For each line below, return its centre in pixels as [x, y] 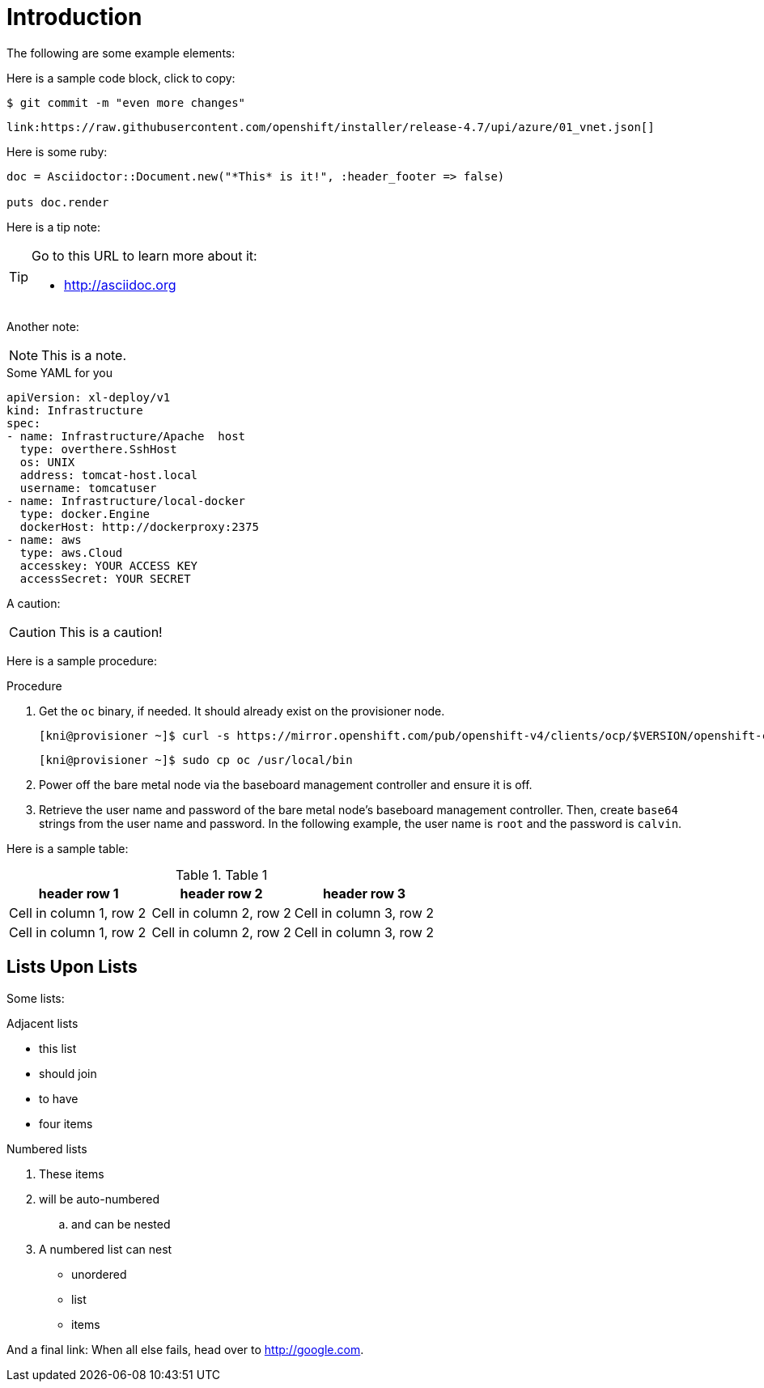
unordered [99, 1274]
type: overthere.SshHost [98, 449]
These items [72, 1174]
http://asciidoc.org [120, 284]
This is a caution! [111, 632]
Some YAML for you [60, 372]
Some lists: [36, 998]
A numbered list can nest [106, 1249]
